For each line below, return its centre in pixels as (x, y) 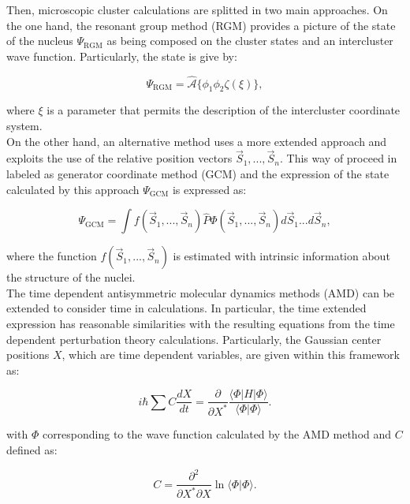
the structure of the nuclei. (71, 277)
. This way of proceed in (338, 158)
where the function (52, 256)
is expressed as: (209, 189)
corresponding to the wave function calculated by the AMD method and (217, 434)
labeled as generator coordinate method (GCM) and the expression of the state (198, 173)
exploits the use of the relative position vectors (119, 158)
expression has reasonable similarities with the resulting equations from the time (201, 323)
